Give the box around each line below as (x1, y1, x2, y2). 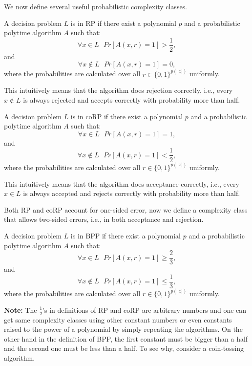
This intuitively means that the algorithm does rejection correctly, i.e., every (4, 85, 233, 95)
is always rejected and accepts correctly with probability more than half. (23, 95, 240, 105)
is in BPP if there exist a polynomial (70, 230, 181, 240)
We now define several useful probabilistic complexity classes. (4, 1, 188, 11)
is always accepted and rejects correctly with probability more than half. (23, 188, 240, 198)
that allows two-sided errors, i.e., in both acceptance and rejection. (4, 214, 204, 224)
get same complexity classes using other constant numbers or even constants (4, 314, 232, 324)
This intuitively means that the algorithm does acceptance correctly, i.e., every (4, 178, 239, 189)
